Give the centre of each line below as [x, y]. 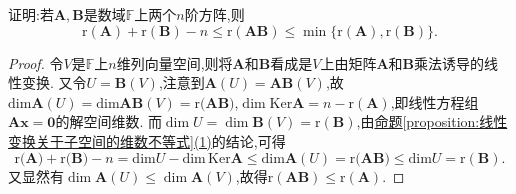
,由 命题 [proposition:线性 [432, 121]
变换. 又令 [54, 82]
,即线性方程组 [434, 101]
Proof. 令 [36, 62]
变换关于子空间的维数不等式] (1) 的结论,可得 [147, 140]
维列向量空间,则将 [174, 62]
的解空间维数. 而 [108, 121]
